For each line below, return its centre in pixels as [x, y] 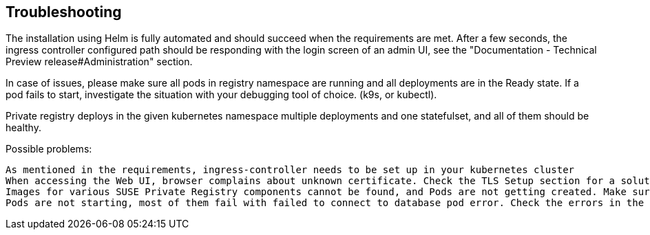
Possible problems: [49, 149]
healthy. [23, 128]
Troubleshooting [64, 12]
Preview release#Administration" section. [99, 62]
